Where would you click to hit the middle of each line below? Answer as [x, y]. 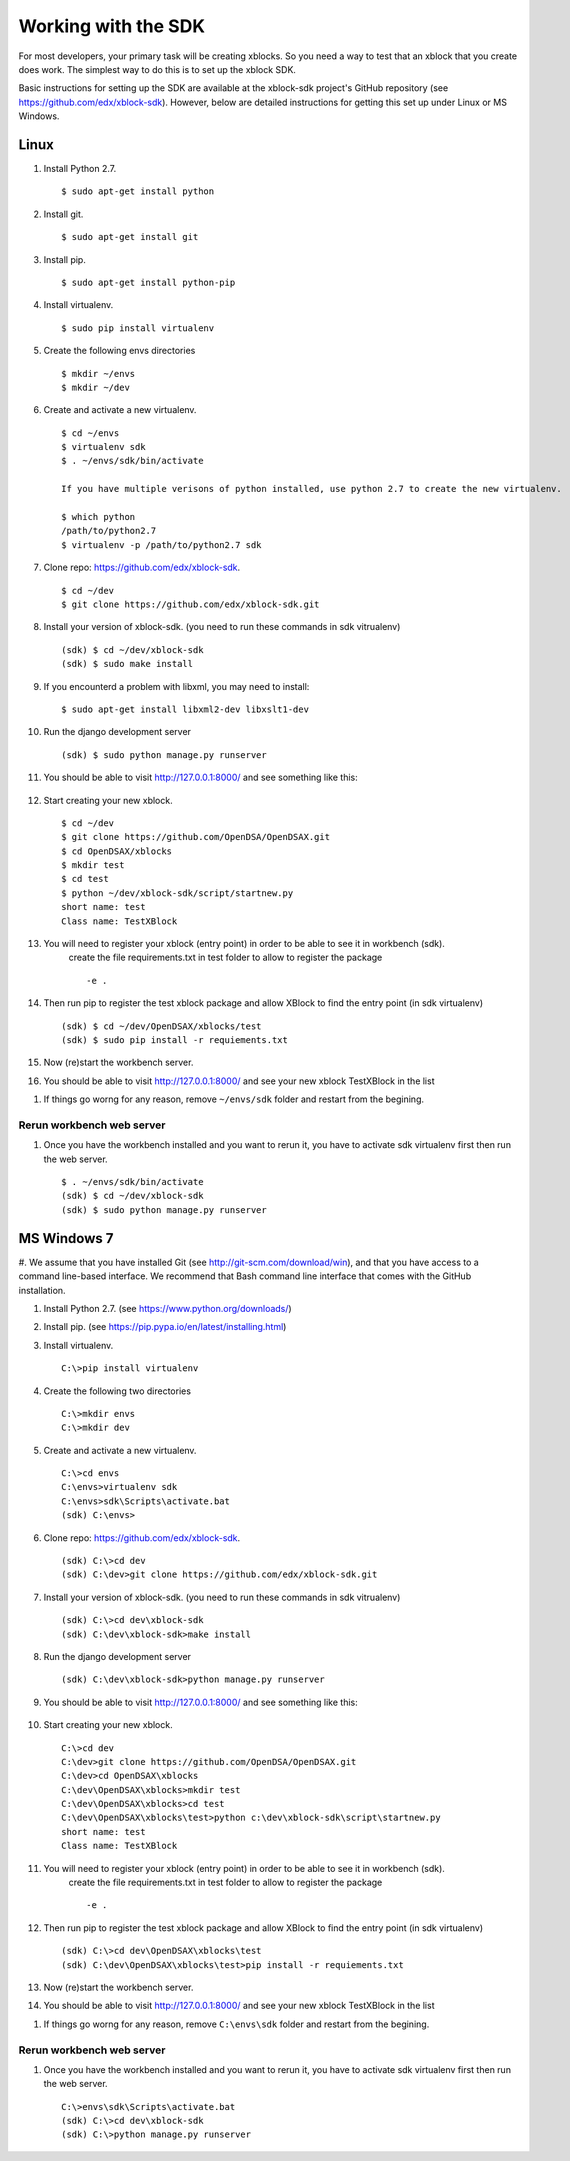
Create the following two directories [117, 1391]
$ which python [98, 517]
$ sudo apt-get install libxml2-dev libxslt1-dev [185, 709]
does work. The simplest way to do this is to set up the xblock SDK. [157, 69]
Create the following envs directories [119, 351]
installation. [42, 1290]
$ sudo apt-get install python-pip [148, 282]
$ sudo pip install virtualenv [138, 328]
